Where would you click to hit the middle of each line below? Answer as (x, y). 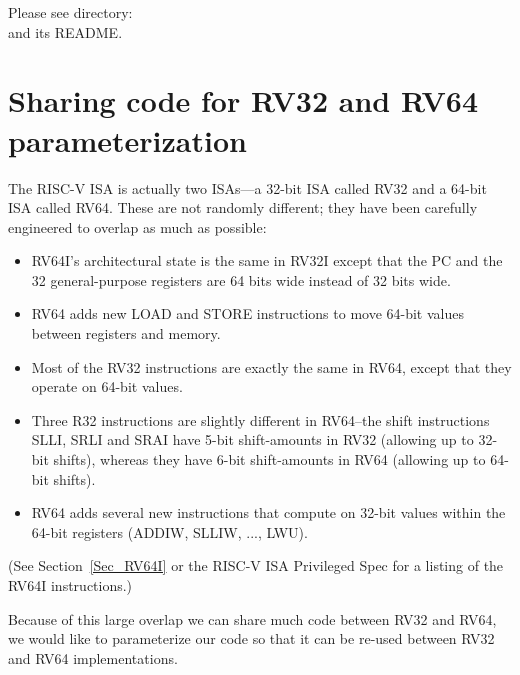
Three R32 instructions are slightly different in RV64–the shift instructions (260, 419)
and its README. (65, 31)
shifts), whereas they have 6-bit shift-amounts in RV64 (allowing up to (269, 459)
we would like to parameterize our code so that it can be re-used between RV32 (251, 638)
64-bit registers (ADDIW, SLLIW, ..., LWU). (169, 531)
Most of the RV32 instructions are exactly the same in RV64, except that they (271, 366)
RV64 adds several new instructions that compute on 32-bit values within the (268, 512)
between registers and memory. (126, 333)
